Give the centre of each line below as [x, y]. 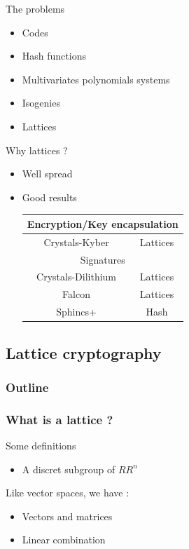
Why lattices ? [37, 150]
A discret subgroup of [69, 469]
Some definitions [41, 445]
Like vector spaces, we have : [68, 493]
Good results [49, 197]
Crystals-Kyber [76, 242]
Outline [27, 387]
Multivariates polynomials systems [96, 79]
